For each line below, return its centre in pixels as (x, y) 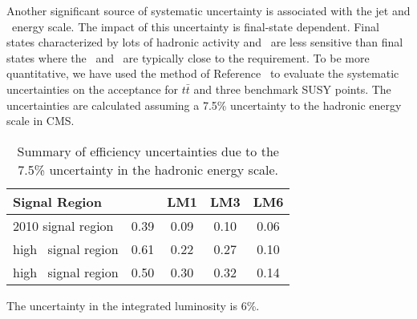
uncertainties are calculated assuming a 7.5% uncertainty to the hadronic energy (204, 105)
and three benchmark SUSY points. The (292, 89)
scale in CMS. (40, 121)
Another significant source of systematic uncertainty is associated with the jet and (208, 10)
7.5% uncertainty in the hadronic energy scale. (148, 169)
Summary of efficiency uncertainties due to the (148, 151)
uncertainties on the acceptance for (93, 89)
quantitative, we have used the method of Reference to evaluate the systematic (203, 73)
